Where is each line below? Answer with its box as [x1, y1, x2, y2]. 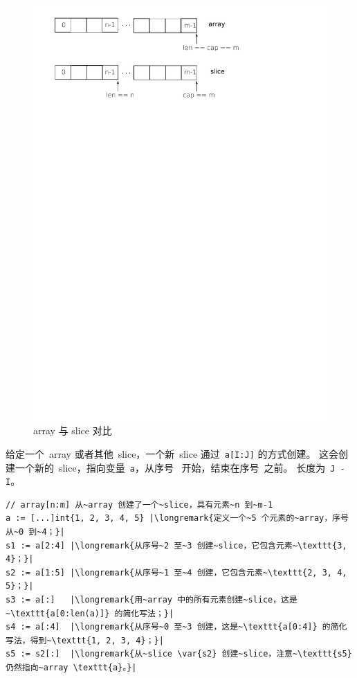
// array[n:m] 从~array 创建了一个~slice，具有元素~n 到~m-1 [6, 499, 273, 510]
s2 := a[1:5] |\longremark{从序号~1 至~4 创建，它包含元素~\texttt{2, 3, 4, [6, 567, 347, 578]
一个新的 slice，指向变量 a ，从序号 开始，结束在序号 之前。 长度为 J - [15, 460, 345, 474]
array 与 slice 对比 [33, 423, 112, 438]
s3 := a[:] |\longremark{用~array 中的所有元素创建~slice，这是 [6, 595, 297, 605]
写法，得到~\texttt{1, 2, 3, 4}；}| [6, 635, 164, 645]
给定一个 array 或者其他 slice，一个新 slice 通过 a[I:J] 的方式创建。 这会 [6, 446, 339, 461]
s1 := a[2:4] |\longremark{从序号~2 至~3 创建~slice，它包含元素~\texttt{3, [6, 540, 347, 551]
